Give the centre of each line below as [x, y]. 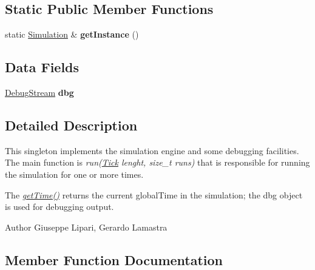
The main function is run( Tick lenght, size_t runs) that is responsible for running [157, 162]
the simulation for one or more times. [74, 174]
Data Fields [42, 67]
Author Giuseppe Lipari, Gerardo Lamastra [86, 227]
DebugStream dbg [39, 92]
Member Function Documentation [114, 259]
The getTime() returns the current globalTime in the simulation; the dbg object [154, 194]
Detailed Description [71, 125]
